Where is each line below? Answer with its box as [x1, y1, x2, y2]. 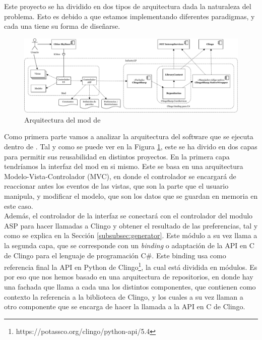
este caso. [4, 200, 33, 211]
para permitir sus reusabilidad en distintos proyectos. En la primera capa [4, 151, 230, 161]
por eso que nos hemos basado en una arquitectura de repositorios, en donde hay [4, 271, 253, 282]
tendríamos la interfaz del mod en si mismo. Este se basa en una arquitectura [4, 161, 243, 172]
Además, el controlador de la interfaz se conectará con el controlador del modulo [4, 210, 253, 221]
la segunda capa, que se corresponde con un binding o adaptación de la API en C [4, 240, 254, 250]
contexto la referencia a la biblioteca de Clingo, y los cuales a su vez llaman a [4, 291, 243, 302]
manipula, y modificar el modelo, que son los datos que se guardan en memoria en [4, 190, 258, 201]
